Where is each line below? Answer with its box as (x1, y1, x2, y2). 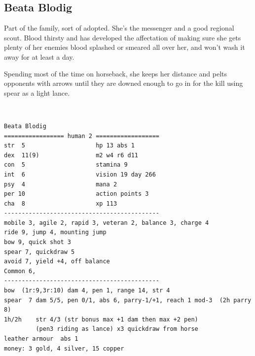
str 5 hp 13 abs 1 (4, 142, 135, 149)
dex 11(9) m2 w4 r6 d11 (4, 151, 139, 159)
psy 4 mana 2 (4, 180, 117, 188)
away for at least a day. (4, 51, 74, 62)
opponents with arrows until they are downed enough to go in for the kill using (4, 78, 243, 88)
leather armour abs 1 (4, 335, 78, 343)
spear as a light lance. (4, 87, 70, 98)
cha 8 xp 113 (4, 200, 117, 207)
